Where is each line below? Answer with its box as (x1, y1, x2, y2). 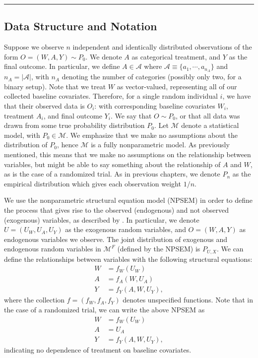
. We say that (110, 110, 152, 120)
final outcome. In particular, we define (4, 61, 120, 71)
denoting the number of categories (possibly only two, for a (62, 71, 242, 82)
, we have (222, 91, 251, 101)
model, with (4, 129, 40, 140)
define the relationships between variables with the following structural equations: (4, 253, 253, 264)
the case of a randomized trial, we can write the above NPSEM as (4, 304, 205, 315)
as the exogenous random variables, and (65, 224, 186, 235)
